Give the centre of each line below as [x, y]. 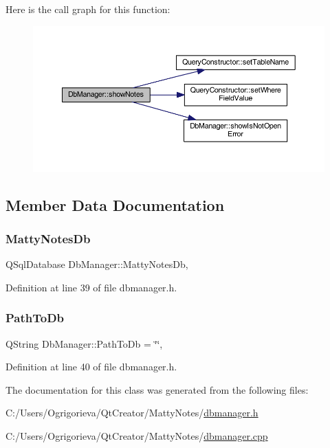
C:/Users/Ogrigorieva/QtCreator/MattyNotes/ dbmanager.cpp [137, 435]
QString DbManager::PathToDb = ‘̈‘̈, [84, 343]
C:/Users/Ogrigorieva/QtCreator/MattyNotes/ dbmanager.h [132, 413]
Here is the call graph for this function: [88, 9]
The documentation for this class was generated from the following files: [157, 389]
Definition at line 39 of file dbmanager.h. [91, 287]
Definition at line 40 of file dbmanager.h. [91, 367]
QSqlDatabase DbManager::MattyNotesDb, [97, 264]
